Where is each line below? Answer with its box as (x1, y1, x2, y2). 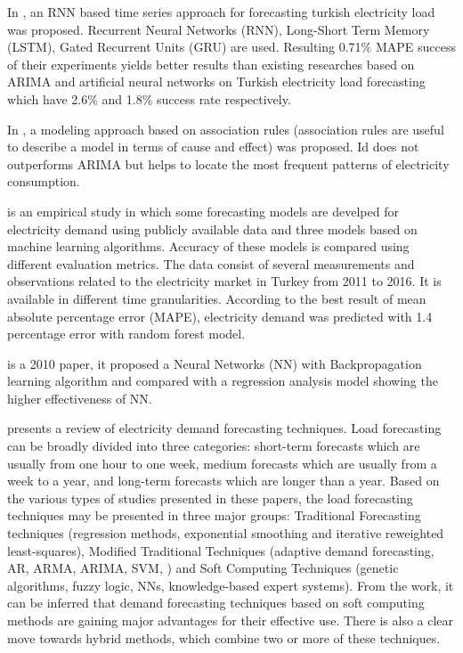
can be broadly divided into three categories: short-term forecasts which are (7, 437, 420, 455)
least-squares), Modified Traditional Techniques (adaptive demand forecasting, (7, 541, 435, 559)
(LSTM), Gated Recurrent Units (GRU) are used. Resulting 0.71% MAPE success (7, 37, 456, 56)
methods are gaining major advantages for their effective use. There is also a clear (7, 611, 454, 629)
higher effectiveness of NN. (7, 388, 152, 407)
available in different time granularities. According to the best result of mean (7, 289, 426, 307)
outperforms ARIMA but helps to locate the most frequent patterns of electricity (7, 154, 450, 173)
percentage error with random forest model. (7, 324, 246, 343)
